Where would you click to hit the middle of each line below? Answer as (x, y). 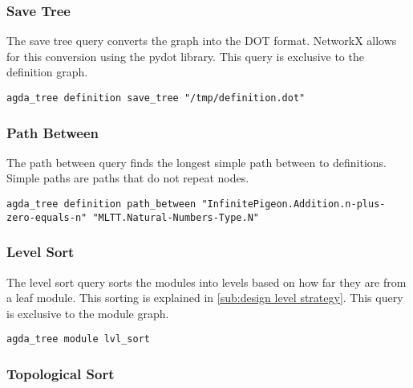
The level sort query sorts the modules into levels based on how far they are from (206, 282)
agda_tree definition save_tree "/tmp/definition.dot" (156, 98)
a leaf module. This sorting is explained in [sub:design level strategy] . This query (205, 298)
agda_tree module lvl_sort (78, 339)
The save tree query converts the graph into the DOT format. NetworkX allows (202, 41)
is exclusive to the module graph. (88, 313)
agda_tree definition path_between (101, 204)
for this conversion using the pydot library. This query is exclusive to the (185, 56)
